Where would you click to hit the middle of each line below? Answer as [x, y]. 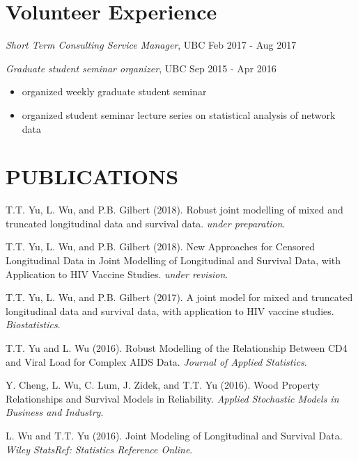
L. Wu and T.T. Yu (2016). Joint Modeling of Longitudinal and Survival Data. [174, 435]
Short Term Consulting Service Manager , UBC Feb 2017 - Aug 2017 [151, 45]
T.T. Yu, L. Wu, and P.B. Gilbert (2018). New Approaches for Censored [160, 246]
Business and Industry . [55, 412]
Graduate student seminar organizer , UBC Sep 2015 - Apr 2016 [141, 68]
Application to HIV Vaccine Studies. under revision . [117, 274]
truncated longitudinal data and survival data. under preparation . [146, 223]
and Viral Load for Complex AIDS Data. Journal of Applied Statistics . [156, 361]
